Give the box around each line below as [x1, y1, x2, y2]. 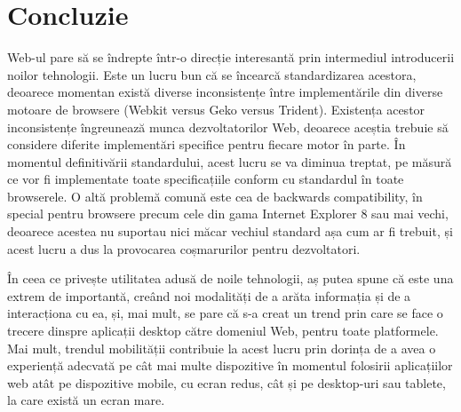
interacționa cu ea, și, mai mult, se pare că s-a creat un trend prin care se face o [7, 304, 443, 322]
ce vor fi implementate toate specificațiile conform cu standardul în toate [7, 170, 404, 188]
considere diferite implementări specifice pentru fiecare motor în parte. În [7, 135, 406, 154]
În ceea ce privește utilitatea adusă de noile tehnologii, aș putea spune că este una [7, 269, 454, 288]
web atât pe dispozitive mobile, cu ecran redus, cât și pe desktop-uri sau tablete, [7, 373, 446, 392]
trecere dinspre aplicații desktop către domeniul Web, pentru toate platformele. [7, 321, 439, 340]
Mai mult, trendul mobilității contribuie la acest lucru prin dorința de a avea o [7, 338, 436, 357]
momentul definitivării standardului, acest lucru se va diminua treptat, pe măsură [7, 152, 452, 170]
